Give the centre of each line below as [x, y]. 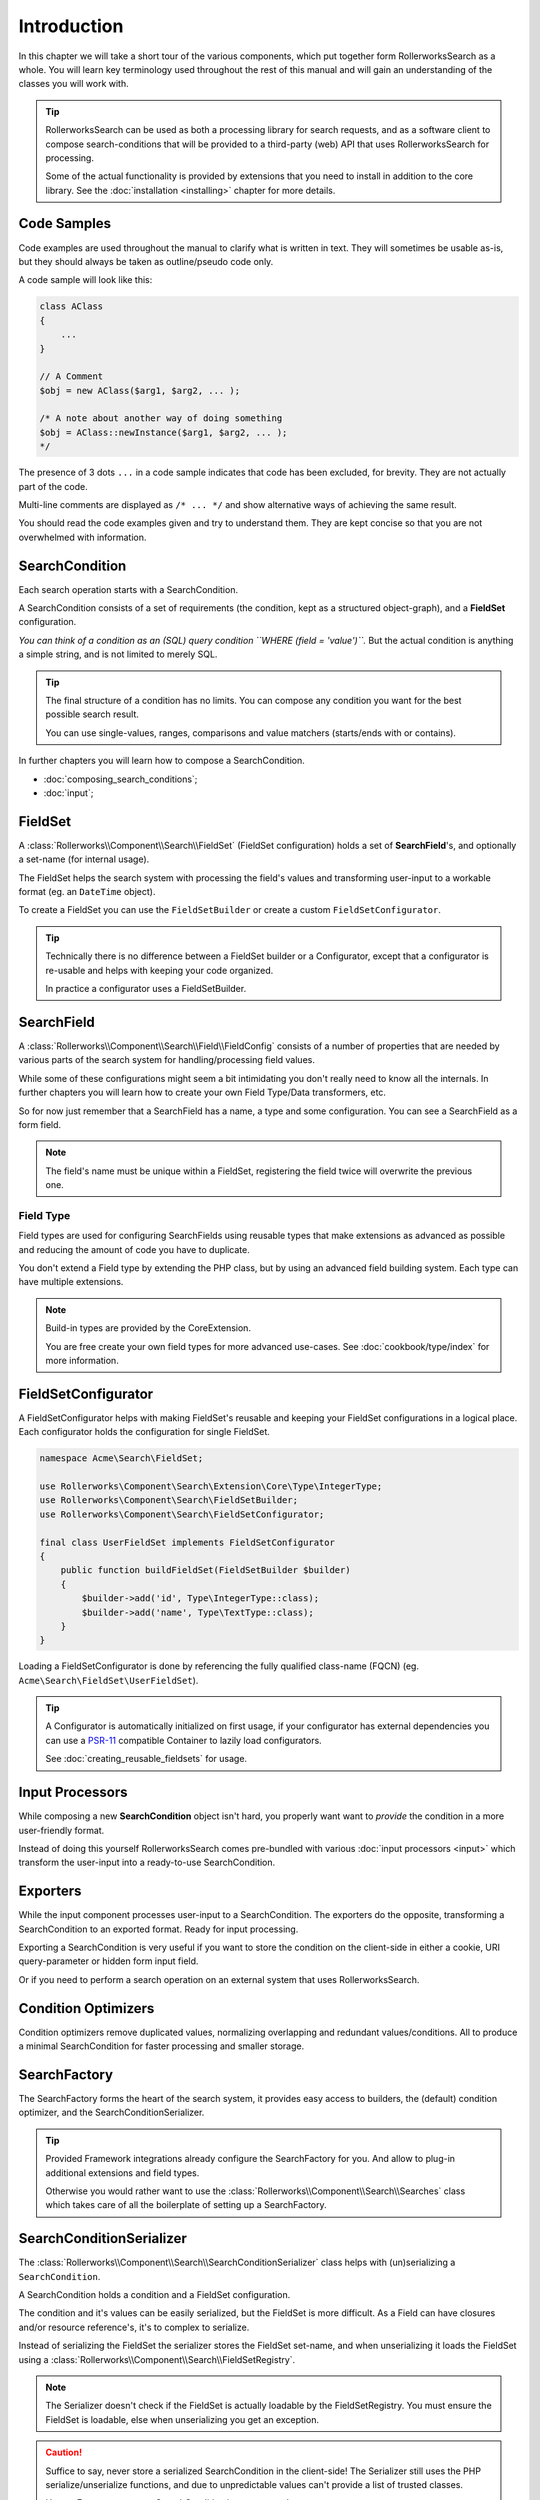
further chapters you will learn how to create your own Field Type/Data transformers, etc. [202, 1092]
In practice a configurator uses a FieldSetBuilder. [146, 989]
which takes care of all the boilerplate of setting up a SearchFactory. [186, 2205]
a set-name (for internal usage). [84, 859]
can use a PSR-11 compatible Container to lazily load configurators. [183, 1740]
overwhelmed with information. [82, 537]
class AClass [71, 306]
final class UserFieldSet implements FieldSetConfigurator [187, 1542]
